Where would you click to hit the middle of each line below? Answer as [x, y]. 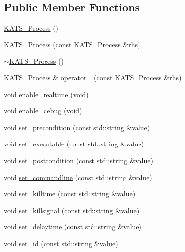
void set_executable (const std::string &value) [74, 144]
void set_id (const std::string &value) [61, 243]
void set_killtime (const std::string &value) [70, 194]
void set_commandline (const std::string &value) [78, 177]
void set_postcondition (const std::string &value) [79, 160]
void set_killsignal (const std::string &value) [72, 210]
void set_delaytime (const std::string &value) [73, 227]
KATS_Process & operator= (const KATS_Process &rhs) [93, 77]
